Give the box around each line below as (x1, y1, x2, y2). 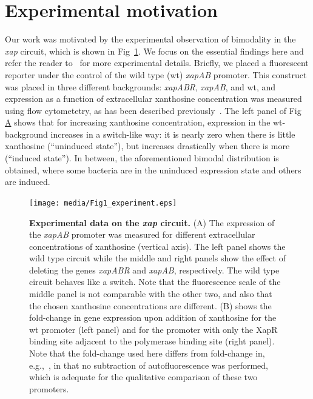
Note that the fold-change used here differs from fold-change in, (29, 347, 265, 360)
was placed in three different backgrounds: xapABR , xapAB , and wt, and (5, 80, 276, 93)
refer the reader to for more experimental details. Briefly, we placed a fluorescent (5, 56, 309, 69)
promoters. (29, 382, 69, 395)
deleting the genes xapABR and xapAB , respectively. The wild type (29, 263, 280, 276)
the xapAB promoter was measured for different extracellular (29, 228, 255, 241)
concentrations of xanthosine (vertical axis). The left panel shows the (29, 240, 286, 252)
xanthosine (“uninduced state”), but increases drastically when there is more (5, 139, 290, 152)
